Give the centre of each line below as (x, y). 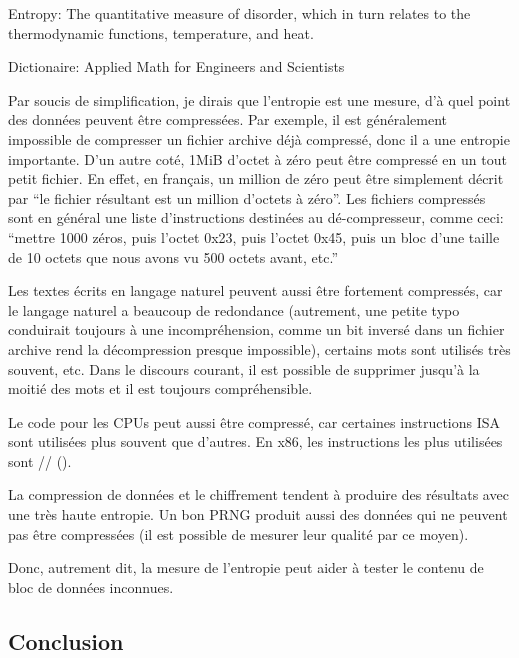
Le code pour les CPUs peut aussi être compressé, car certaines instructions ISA (254, 421)
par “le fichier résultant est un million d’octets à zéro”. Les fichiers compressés (247, 197)
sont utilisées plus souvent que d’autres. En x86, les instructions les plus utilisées (255, 441)
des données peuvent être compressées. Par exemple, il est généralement (227, 119)
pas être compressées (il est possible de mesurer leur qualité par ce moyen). (238, 533)
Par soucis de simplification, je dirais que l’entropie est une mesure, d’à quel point (259, 99)
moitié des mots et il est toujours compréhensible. (160, 388)
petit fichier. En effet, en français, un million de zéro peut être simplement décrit (256, 178)
